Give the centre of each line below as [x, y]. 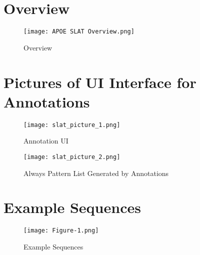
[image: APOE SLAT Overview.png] [79, 32]
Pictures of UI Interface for [100, 82]
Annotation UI [46, 141]
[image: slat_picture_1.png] [72, 125]
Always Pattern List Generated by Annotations [96, 173]
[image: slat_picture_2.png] [72, 157]
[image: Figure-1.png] [61, 231]
